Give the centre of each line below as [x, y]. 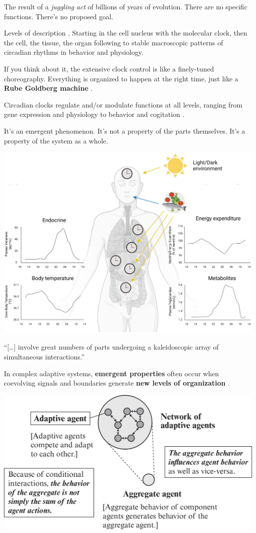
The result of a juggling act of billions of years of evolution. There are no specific [126, 6]
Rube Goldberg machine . [48, 88]
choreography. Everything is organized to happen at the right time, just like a [121, 78]
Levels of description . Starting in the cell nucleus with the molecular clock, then [126, 33]
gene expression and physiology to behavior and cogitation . [94, 114]
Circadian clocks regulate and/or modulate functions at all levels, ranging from [123, 104]
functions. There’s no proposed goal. [59, 16]
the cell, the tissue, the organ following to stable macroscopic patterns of [113, 42]
